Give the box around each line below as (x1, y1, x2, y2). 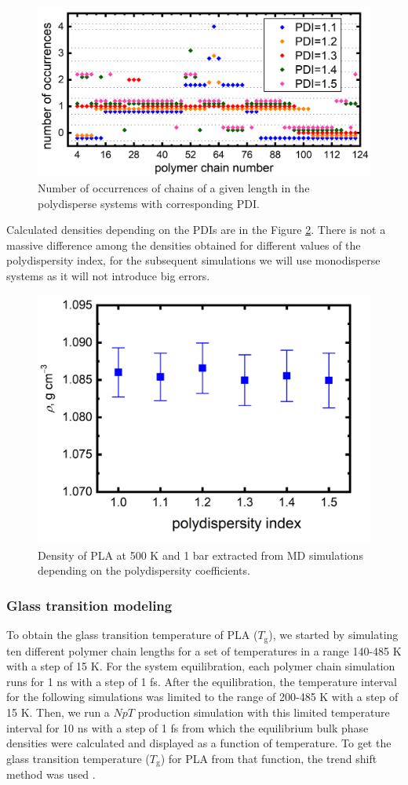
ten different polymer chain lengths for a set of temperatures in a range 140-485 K (6, 642, 402, 659)
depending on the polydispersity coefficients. (38, 562, 250, 579)
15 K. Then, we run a (6, 703, 110, 720)
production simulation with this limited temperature (137, 703, 390, 720)
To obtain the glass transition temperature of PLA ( (6, 626, 258, 643)
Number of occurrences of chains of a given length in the (38, 179, 310, 195)
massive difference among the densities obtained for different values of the (6, 236, 361, 253)
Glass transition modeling (6, 595, 173, 615)
